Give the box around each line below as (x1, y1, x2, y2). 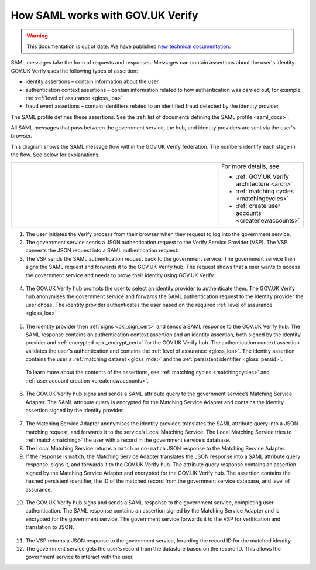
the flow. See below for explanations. (11, 151, 100, 158)
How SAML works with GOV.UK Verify (11, 9, 198, 22)
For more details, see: (221, 162, 281, 170)
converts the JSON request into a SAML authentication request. (25, 247, 179, 254)
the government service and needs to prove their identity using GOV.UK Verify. (25, 271, 215, 278)
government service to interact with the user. (25, 554, 134, 561)
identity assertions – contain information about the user (25, 78, 159, 85)
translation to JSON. (25, 524, 74, 531)
